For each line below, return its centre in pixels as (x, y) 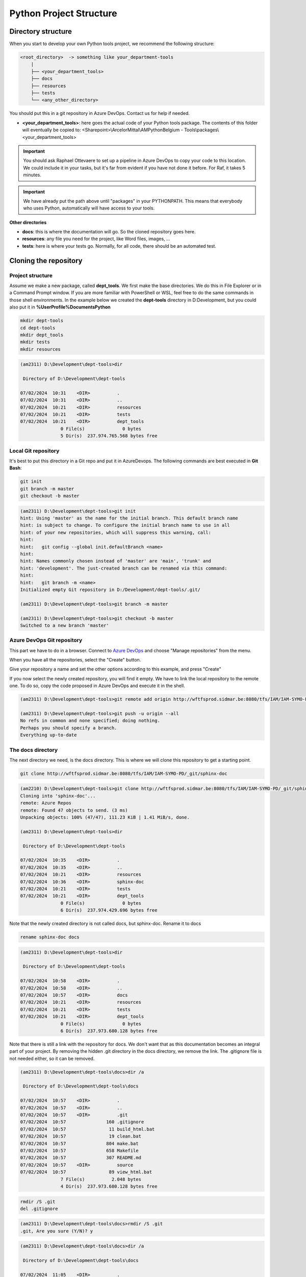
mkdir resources (41, 349)
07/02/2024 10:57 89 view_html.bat (86, 1172)
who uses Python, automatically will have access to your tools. (89, 208)
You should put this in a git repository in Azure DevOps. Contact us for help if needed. (99, 113)
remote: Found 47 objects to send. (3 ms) (74, 810)
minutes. (32, 175)
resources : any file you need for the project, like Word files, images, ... (96, 239)
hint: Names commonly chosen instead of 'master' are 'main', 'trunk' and (116, 561)
